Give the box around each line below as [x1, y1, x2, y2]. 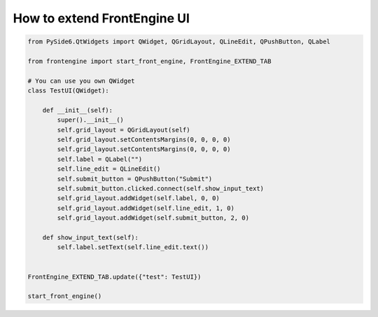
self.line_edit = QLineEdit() [57, 165, 161, 173]
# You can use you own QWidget [27, 77, 136, 85]
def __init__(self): [42, 106, 113, 114]
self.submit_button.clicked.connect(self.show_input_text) [57, 185, 265, 192]
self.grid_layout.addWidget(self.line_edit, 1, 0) [57, 204, 234, 212]
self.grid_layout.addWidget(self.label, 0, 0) [57, 195, 220, 202]
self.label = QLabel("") [57, 155, 143, 163]
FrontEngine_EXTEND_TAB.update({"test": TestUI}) [27, 273, 202, 281]
